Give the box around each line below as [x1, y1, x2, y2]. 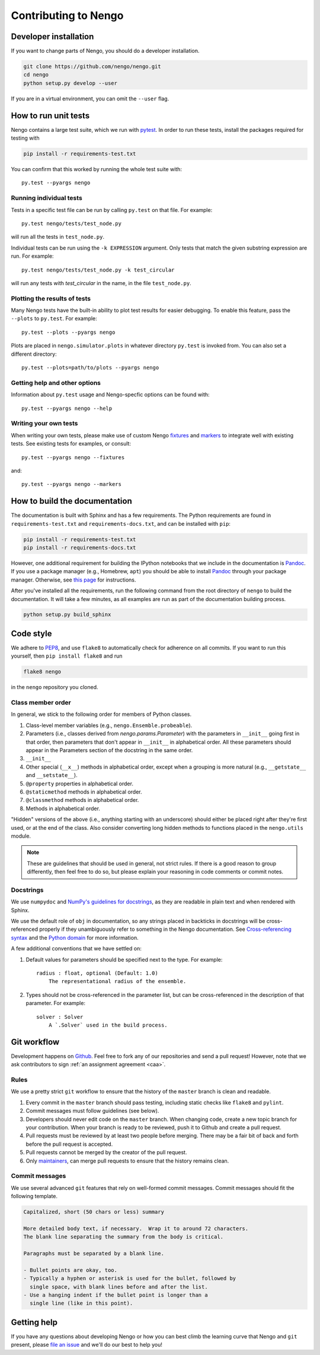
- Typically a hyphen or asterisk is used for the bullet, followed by [23, 1275, 236, 1282]
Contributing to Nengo [11, 9, 124, 22]
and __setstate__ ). [25, 772, 78, 779]
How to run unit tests [11, 110, 90, 121]
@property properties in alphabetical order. [25, 780, 133, 787]
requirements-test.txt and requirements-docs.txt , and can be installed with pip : [11, 520, 231, 527]
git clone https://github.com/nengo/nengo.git [23, 63, 161, 70]
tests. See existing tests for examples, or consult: [11, 440, 132, 447]
